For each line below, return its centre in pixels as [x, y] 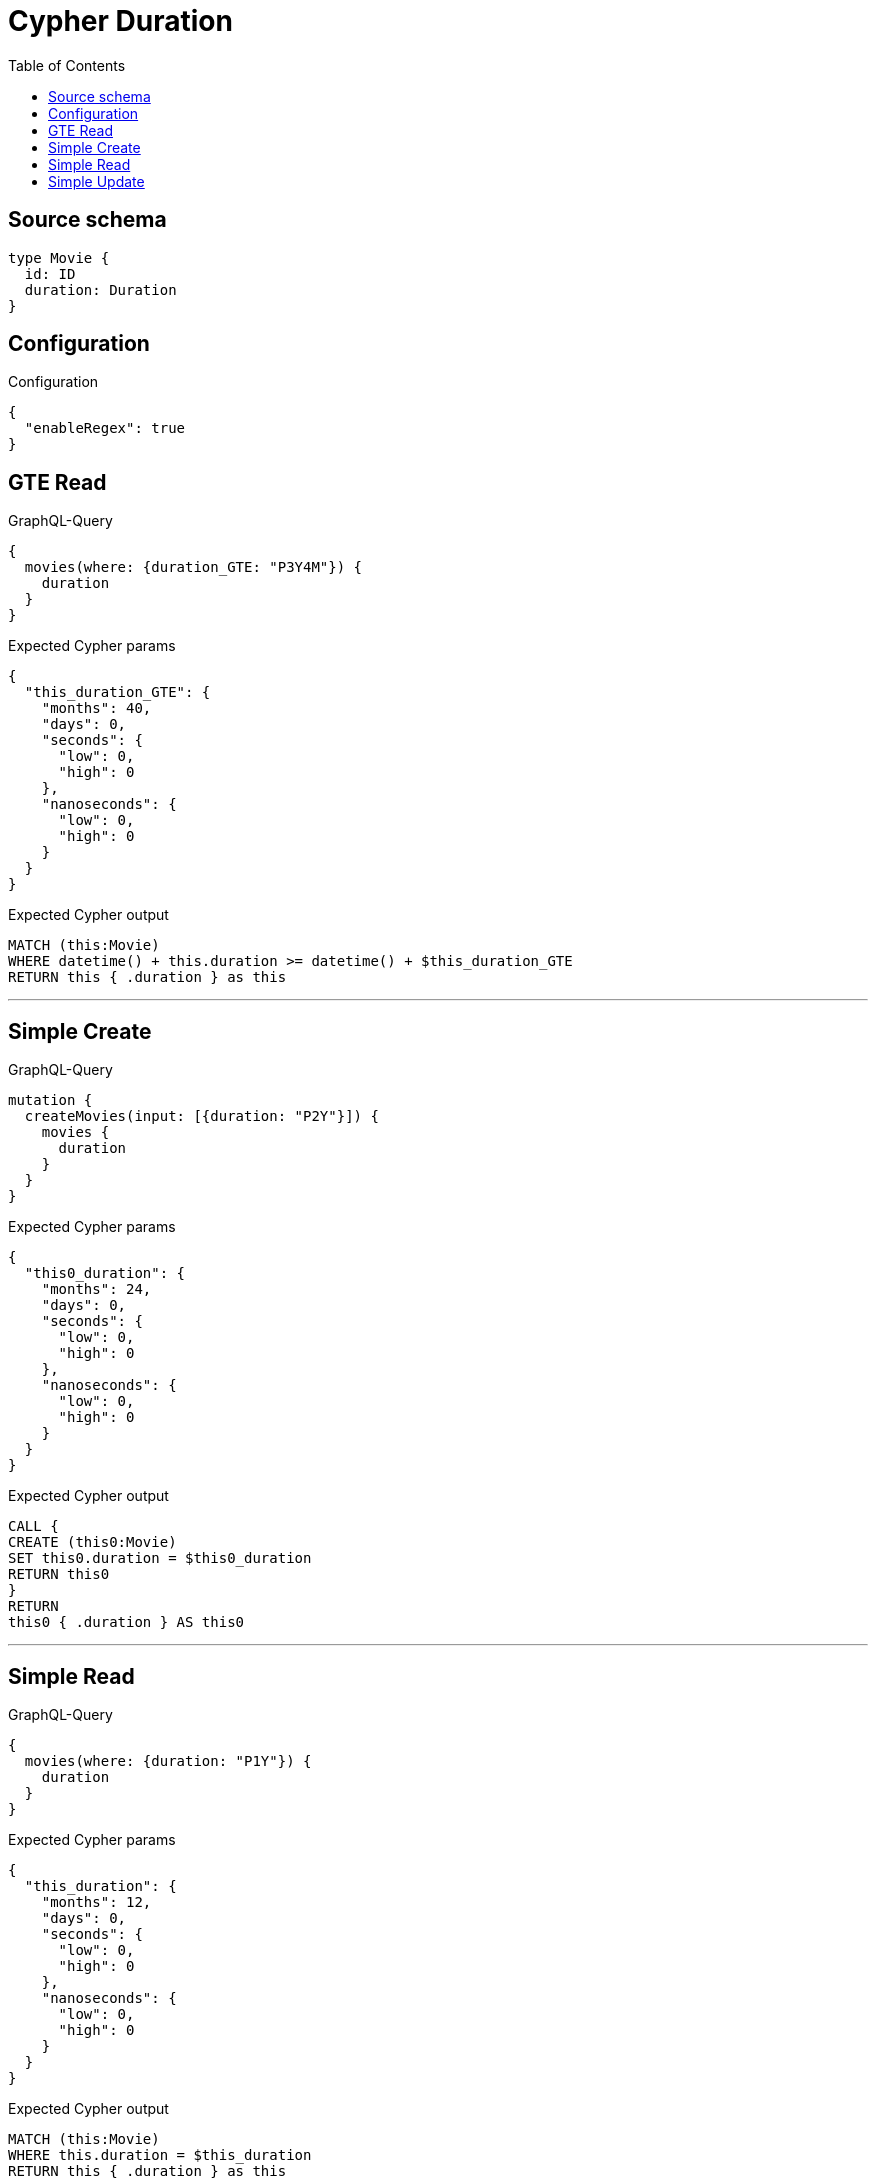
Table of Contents [67, 65]
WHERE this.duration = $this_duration [160, 2154]
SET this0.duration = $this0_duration [160, 1558]
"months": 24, [96, 1289]
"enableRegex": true [105, 428]
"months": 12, [96, 1901]
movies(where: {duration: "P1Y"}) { [168, 1760]
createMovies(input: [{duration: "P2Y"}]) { [201, 1116]
